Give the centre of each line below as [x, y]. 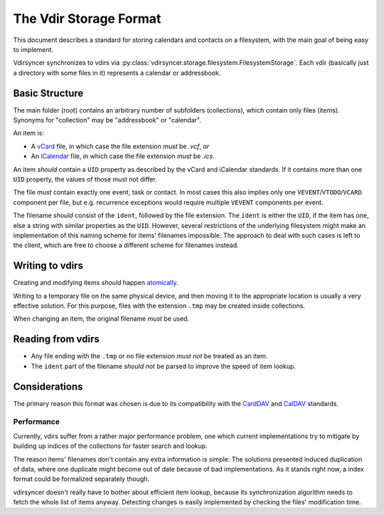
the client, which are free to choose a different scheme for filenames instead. [126, 245]
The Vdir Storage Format [87, 19]
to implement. [33, 49]
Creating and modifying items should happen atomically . [96, 283]
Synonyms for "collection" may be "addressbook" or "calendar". [107, 120]
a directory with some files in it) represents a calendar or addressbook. [117, 73]
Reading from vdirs [56, 339]
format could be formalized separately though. [81, 479]
